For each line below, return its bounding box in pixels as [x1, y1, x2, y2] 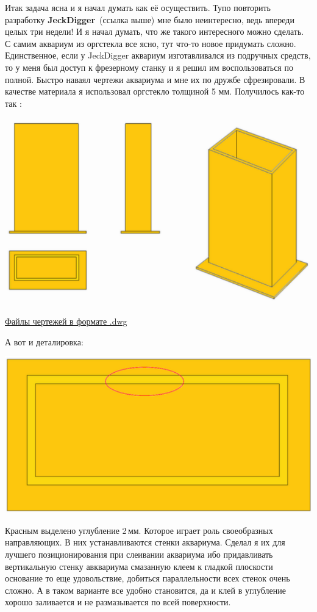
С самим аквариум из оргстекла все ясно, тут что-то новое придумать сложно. [5, 37, 296, 49]
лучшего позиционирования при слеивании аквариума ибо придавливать [5, 547, 273, 560]
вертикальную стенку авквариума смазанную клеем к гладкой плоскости [5, 560, 273, 572]
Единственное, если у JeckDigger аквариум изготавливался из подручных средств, [5, 49, 311, 62]
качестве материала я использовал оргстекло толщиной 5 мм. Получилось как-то [5, 85, 305, 98]
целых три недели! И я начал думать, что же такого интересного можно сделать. [5, 25, 304, 38]
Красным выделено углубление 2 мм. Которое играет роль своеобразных [5, 524, 273, 536]
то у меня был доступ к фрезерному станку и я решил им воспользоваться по [5, 60, 293, 73]
